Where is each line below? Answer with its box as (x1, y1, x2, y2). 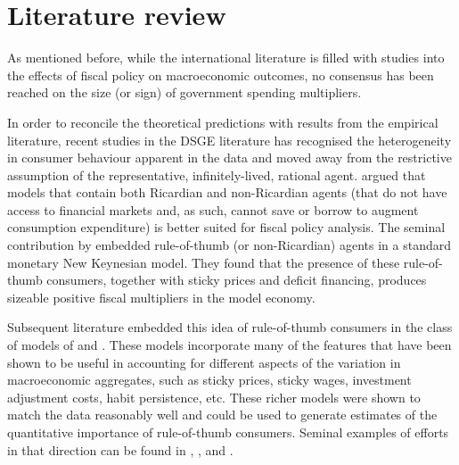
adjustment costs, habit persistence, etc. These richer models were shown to (7, 387, 421, 406)
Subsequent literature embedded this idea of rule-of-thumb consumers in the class (7, 318, 453, 336)
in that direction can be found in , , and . (7, 440, 234, 459)
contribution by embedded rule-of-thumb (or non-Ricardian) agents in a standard (7, 236, 451, 254)
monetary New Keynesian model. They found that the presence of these (7, 253, 400, 271)
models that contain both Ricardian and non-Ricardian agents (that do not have (7, 183, 447, 202)
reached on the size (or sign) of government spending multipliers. (7, 83, 362, 102)
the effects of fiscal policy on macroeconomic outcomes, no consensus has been (7, 65, 434, 84)
